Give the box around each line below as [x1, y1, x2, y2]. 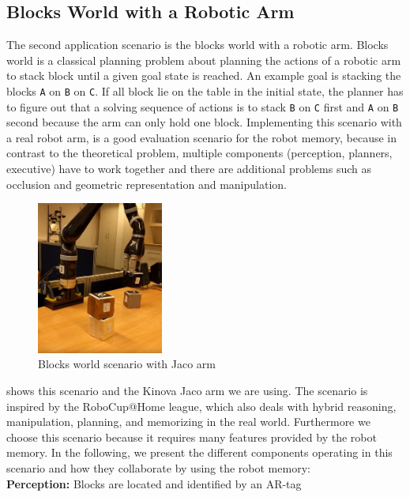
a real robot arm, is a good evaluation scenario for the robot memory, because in [6, 129, 397, 145]
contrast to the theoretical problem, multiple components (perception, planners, [6, 145, 393, 161]
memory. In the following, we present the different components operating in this [6, 444, 393, 461]
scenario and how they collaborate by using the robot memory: [6, 460, 310, 476]
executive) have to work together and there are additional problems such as [6, 160, 372, 177]
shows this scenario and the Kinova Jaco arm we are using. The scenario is [6, 382, 368, 399]
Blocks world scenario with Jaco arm [38, 356, 216, 372]
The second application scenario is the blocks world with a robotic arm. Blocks [6, 36, 389, 53]
